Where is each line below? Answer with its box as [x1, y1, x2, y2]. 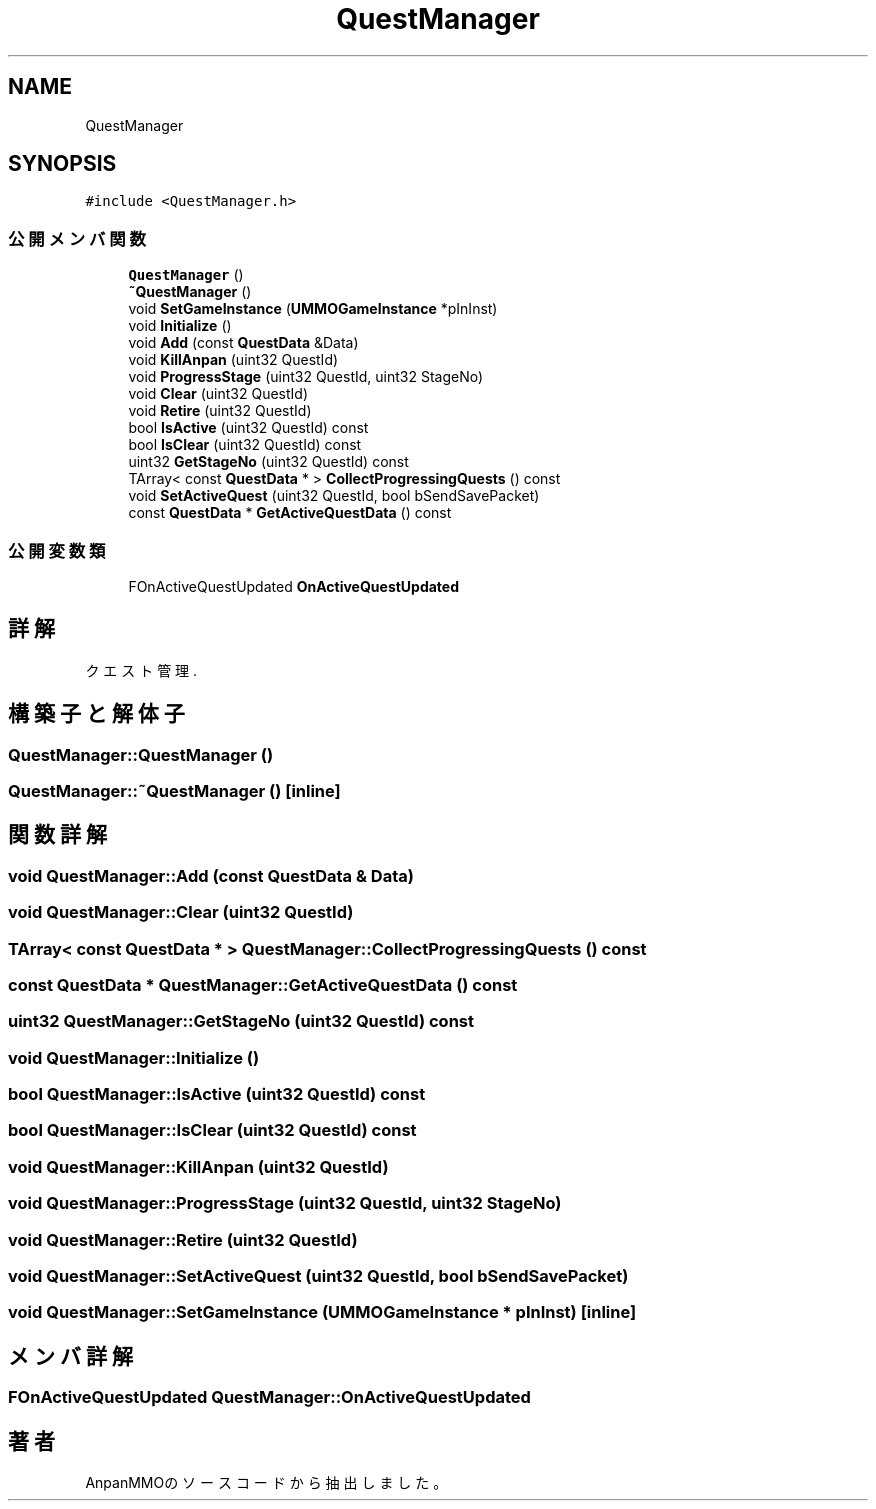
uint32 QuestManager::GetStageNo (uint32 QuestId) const [8, 1011, 474, 1032]
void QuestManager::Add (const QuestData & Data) [8, 865, 414, 886]
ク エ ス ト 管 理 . [85, 661, 198, 679]
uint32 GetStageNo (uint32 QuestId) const [128, 453, 409, 471]
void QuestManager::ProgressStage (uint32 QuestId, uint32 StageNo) [8, 1193, 562, 1214]
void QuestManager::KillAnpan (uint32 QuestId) [8, 1156, 389, 1177]
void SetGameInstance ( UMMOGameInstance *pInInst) [128, 300, 498, 318]
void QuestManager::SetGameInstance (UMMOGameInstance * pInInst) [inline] [8, 1302, 637, 1323]
